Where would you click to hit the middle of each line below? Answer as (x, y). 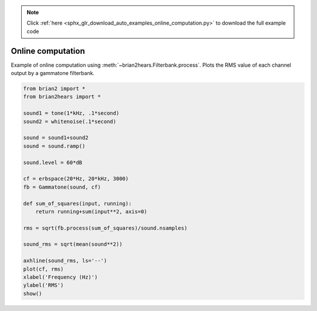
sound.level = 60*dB (53, 162)
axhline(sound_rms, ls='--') (65, 261)
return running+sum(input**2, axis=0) (91, 211)
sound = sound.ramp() (54, 146)
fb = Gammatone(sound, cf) (62, 187)
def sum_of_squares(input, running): (77, 203)
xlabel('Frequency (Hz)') (60, 277)
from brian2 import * (54, 89)
